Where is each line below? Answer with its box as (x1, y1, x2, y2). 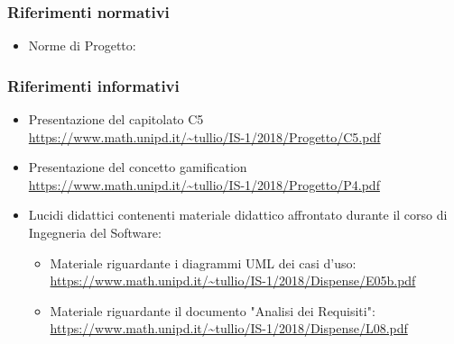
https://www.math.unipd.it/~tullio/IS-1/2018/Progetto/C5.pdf (28, 127, 381, 146)
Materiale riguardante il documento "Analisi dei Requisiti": (50, 301, 375, 320)
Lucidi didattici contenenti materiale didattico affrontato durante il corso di (28, 205, 448, 224)
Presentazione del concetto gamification (28, 158, 247, 177)
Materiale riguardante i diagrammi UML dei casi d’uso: (50, 253, 357, 272)
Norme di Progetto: (28, 36, 136, 55)
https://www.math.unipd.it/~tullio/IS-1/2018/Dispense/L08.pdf (50, 319, 408, 338)
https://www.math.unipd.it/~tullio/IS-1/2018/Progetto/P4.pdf (28, 175, 380, 194)
